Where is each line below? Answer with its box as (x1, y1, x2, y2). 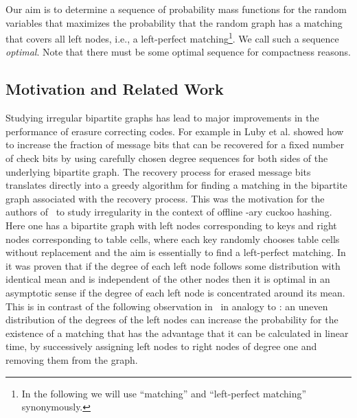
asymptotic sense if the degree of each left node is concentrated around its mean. (5, 285, 345, 299)
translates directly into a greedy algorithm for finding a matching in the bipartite (5, 178, 347, 192)
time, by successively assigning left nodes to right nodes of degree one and (5, 339, 317, 353)
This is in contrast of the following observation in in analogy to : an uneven (5, 299, 328, 313)
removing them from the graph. (5, 352, 138, 367)
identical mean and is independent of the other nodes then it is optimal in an (5, 272, 330, 286)
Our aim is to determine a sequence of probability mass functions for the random (5, 2, 347, 16)
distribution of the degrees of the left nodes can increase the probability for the (5, 312, 338, 327)
